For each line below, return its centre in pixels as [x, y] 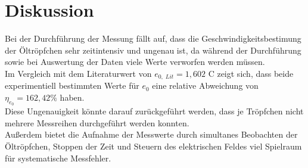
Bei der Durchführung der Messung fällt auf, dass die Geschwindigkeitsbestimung [153, 38]
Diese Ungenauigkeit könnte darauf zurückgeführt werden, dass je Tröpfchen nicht [154, 111]
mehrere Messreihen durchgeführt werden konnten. [97, 122]
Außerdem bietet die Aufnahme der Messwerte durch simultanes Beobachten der [151, 134]
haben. [72, 97]
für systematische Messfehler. [58, 158]
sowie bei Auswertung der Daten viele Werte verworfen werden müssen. [135, 62]
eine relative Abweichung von [205, 85]
